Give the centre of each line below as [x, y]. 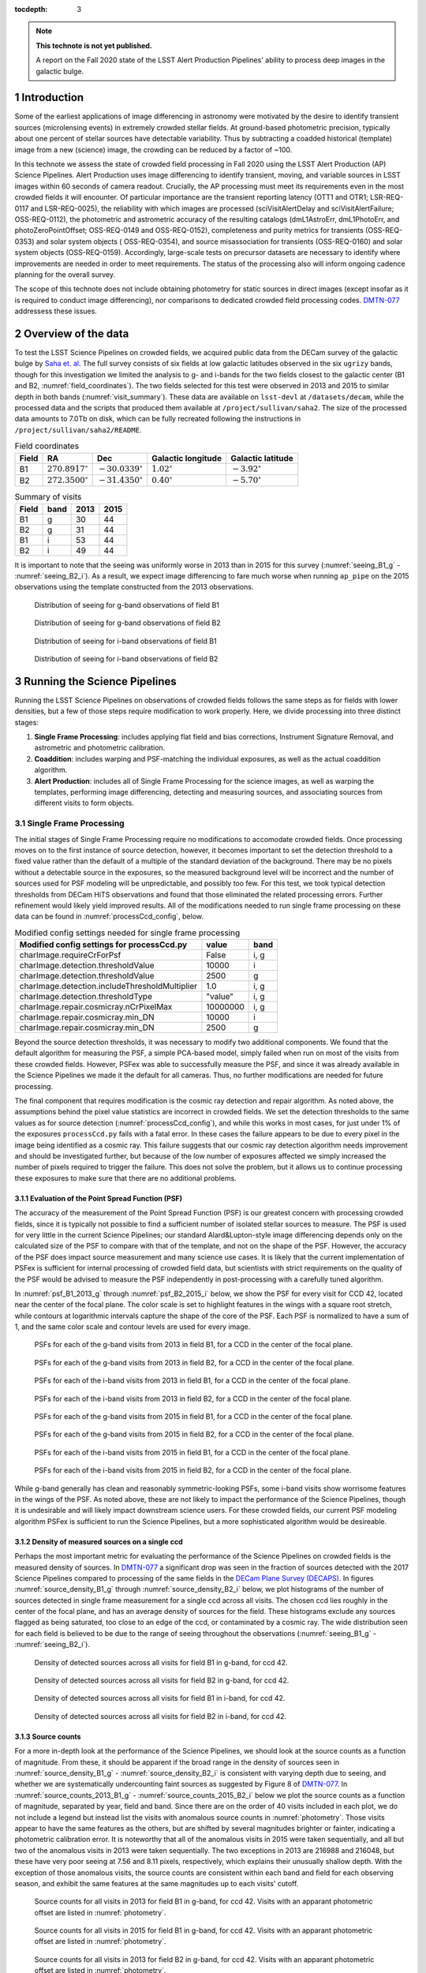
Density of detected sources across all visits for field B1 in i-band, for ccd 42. [160, 1698]
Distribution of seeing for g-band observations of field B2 [127, 623]
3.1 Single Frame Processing [70, 823]
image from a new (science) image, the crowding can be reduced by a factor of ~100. [153, 149]
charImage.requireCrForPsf [70, 955]
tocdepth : [31, 9]
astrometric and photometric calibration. [100, 748]
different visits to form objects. [84, 803]
